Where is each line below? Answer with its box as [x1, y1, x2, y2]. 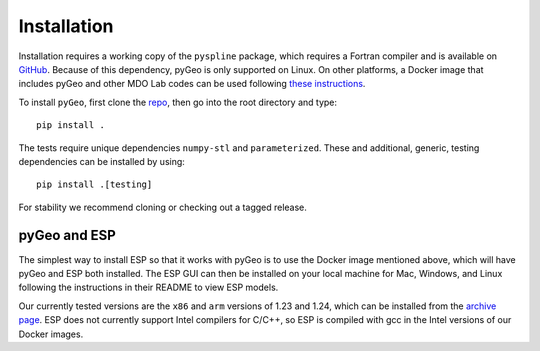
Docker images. [18, 328, 84, 340]
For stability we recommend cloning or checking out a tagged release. [18, 201, 307, 213]
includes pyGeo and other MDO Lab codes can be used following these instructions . [18, 78, 366, 90]
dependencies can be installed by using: [18, 155, 185, 167]
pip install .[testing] [36, 179, 153, 190]
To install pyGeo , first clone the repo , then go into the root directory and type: [18, 96, 338, 108]
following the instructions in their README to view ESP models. [18, 281, 279, 294]
